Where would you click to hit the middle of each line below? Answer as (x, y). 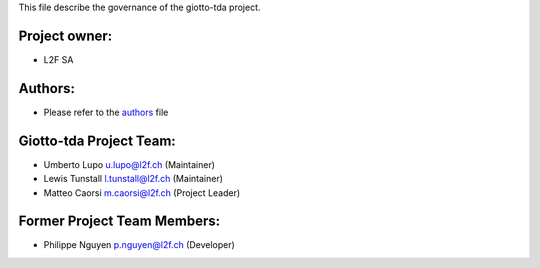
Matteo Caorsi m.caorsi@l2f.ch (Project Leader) (142, 192)
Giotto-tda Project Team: (97, 140)
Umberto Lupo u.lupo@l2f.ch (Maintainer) (129, 164)
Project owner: (65, 35)
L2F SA (58, 59)
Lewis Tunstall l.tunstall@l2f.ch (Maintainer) (133, 179)
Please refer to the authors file (106, 112)
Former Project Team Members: (119, 221)
